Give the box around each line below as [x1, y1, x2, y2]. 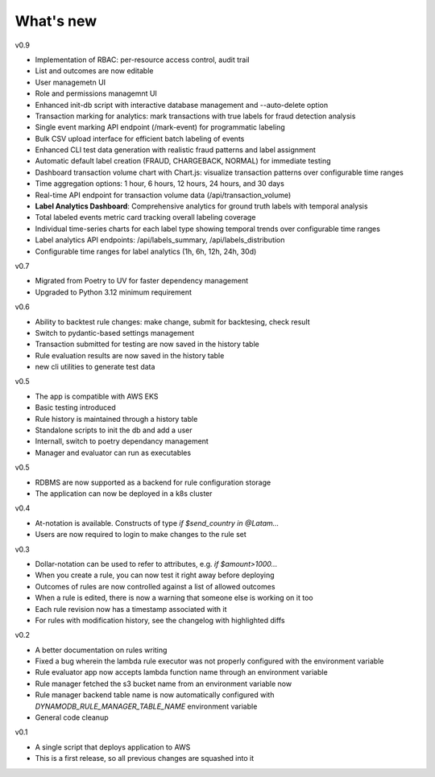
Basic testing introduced [35, 403, 116, 412]
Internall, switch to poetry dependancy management [35, 436, 209, 446]
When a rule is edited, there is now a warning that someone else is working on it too [35, 593, 313, 603]
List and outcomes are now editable [35, 66, 154, 76]
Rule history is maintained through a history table [35, 414, 198, 424]
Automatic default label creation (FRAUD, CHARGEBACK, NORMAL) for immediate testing [35, 156, 331, 166]
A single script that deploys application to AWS [35, 742, 191, 752]
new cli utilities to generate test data [35, 362, 155, 372]
